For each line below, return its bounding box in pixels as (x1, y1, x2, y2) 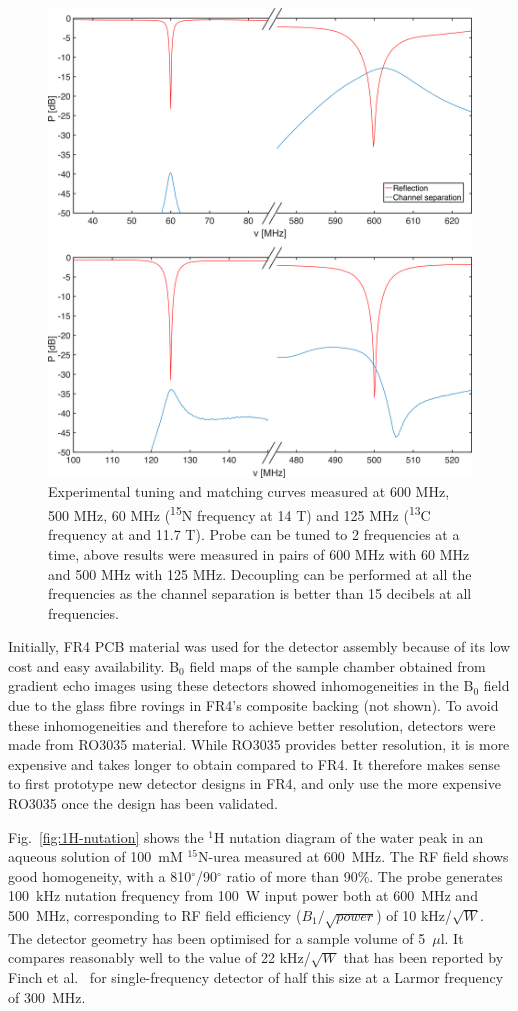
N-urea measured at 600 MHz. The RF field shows (198, 846, 509, 867)
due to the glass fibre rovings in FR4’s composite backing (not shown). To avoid (8, 695, 499, 716)
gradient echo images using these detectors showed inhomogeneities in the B (8, 675, 474, 696)
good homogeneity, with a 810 (8, 865, 192, 886)
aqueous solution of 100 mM (8, 846, 183, 867)
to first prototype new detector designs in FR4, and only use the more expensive (8, 773, 501, 794)
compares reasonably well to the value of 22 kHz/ (8, 947, 311, 968)
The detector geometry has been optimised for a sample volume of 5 (8, 927, 426, 948)
